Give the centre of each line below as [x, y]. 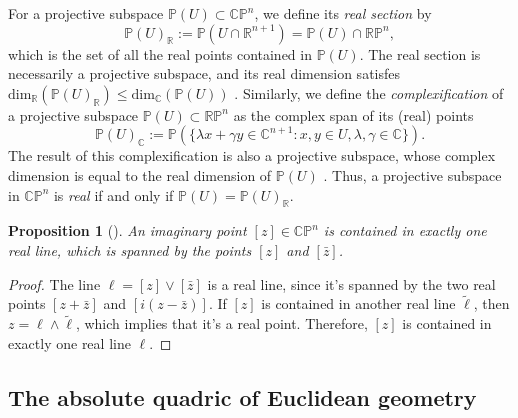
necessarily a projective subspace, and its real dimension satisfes [204, 73]
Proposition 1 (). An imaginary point [127, 230]
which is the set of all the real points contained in [160, 53]
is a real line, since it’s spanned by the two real [351, 283]
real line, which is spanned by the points [130, 249]
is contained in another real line [358, 303]
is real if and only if [113, 194]
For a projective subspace [86, 13]
